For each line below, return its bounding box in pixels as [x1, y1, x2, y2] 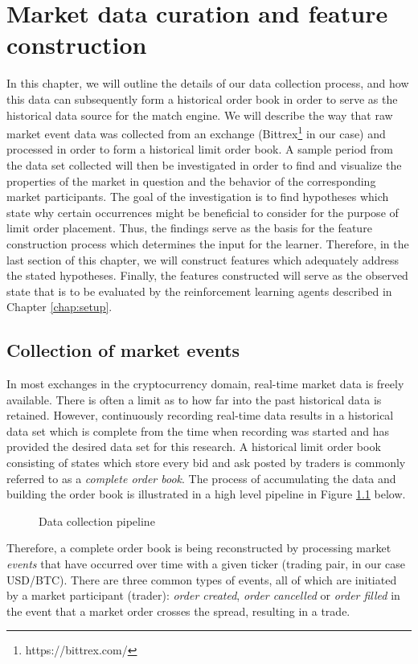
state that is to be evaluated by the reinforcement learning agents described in [6, 282, 392, 299]
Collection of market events [6, 338, 240, 363]
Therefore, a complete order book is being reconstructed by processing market [6, 539, 391, 556]
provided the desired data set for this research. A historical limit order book [6, 438, 381, 455]
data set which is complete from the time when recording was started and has [6, 422, 390, 439]
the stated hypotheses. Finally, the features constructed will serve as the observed [6, 267, 408, 284]
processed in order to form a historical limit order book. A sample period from [6, 141, 393, 158]
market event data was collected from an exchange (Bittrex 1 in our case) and [6, 123, 386, 141]
